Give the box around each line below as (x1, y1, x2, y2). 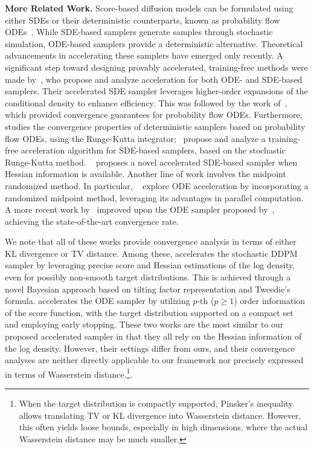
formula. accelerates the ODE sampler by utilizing (5, 294, 190, 307)
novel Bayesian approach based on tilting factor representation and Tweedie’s (5, 282, 290, 295)
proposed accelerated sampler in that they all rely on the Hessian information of (5, 330, 302, 343)
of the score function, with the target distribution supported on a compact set (5, 306, 293, 318)
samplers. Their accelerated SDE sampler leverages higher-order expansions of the (5, 85, 308, 97)
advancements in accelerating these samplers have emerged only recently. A (5, 49, 283, 62)
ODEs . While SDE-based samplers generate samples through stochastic (5, 25, 273, 38)
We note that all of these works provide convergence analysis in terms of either (5, 235, 296, 248)
